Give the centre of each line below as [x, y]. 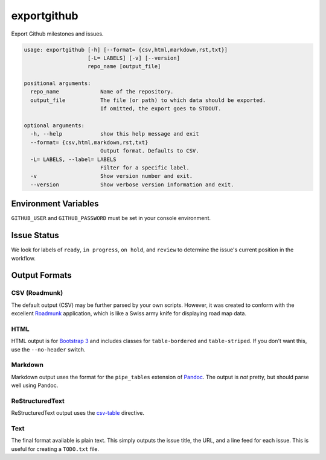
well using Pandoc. [35, 385]
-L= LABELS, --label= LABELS [74, 159]
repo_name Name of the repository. [102, 92]
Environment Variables [55, 204]
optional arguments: [54, 126]
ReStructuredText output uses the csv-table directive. [78, 413]
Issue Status [35, 235]
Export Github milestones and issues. [57, 34]
